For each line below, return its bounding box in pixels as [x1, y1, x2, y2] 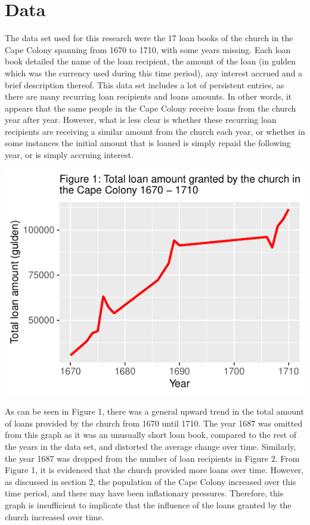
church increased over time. [5, 510, 104, 523]
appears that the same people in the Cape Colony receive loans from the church [5, 101, 296, 114]
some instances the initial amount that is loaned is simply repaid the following [5, 137, 291, 149]
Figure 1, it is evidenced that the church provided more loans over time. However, [5, 464, 304, 476]
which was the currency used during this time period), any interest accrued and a [5, 66, 303, 79]
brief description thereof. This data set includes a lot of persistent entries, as [5, 78, 284, 91]
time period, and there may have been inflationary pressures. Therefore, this [5, 487, 284, 499]
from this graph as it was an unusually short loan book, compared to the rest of [5, 428, 297, 441]
